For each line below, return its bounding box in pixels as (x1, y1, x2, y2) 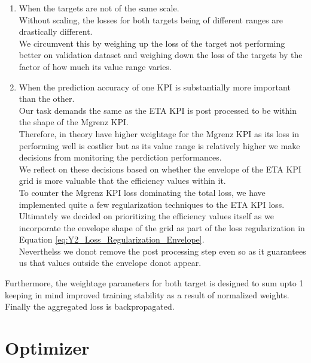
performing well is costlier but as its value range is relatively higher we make (19, 139, 300, 152)
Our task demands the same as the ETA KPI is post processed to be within (19, 104, 297, 116)
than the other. (19, 92, 75, 105)
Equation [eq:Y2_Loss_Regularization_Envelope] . (19, 233, 205, 246)
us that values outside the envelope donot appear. (19, 256, 202, 269)
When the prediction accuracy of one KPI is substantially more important (19, 80, 291, 93)
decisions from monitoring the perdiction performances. (19, 151, 222, 164)
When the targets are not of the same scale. (19, 2, 179, 14)
